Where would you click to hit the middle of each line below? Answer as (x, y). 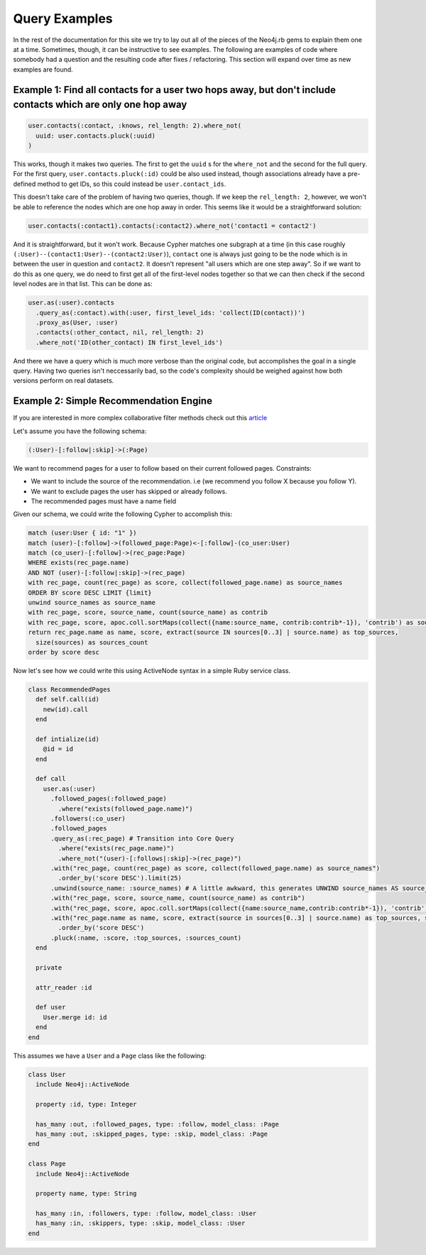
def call (51, 779)
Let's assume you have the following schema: (80, 431)
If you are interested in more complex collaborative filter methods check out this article (140, 418)
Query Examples (63, 18)
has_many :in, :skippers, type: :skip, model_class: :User (141, 1223)
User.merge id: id (75, 1017)
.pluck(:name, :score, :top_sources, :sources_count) (146, 938)
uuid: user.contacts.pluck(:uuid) (96, 136)
